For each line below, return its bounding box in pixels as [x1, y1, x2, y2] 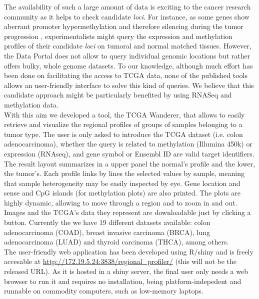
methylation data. [4, 99, 58, 109]
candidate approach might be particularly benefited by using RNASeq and [4, 89, 232, 100]
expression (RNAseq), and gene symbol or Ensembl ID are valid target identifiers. [4, 148, 254, 158]
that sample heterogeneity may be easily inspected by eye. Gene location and [4, 177, 240, 188]
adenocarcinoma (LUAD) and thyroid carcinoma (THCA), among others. [4, 236, 229, 247]
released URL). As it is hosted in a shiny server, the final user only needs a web [4, 266, 248, 276]
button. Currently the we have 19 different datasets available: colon [4, 217, 210, 227]
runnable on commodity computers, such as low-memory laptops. [4, 285, 203, 296]
